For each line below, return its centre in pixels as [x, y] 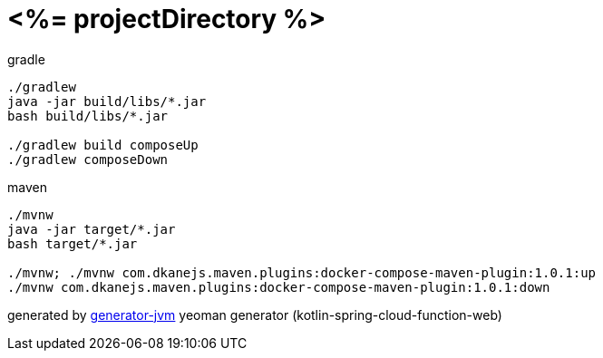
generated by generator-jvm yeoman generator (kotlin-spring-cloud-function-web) [255, 314]
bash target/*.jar [73, 243]
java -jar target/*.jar [92, 229]
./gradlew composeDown [88, 159]
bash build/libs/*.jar [88, 116]
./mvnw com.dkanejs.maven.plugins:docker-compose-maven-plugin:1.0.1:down [279, 287]
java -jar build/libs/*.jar [107, 101]
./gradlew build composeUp [103, 145]
